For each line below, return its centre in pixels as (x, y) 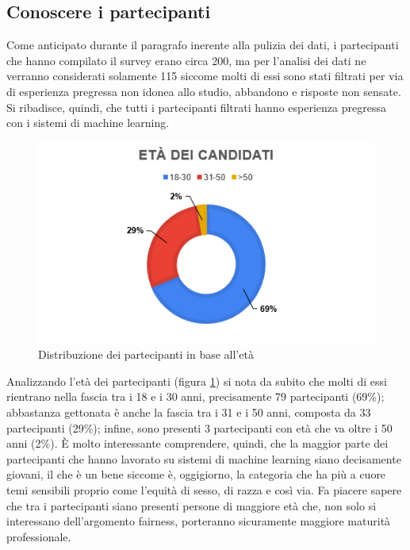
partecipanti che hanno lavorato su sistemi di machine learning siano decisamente (204, 458)
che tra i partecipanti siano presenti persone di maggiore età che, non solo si (192, 505)
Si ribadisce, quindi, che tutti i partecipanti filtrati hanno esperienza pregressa (196, 107)
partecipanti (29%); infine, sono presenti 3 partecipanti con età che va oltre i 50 (199, 427)
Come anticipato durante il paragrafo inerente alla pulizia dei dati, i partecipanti (203, 45)
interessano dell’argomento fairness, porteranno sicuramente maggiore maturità (199, 521)
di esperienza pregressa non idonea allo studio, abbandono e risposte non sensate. (204, 91)
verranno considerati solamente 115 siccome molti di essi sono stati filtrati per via (205, 76)
